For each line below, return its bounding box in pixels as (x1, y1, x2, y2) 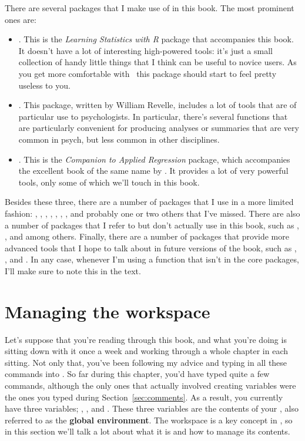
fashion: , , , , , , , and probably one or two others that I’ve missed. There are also (5, 207, 300, 219)
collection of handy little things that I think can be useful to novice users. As (18, 56, 297, 68)
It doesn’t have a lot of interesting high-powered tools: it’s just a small (18, 44, 273, 56)
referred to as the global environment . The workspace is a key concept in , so (5, 413, 293, 426)
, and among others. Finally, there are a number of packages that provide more (5, 230, 289, 243)
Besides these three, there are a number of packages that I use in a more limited (5, 196, 294, 208)
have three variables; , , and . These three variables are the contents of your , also (5, 402, 299, 415)
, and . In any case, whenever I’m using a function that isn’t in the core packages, (5, 253, 299, 265)
